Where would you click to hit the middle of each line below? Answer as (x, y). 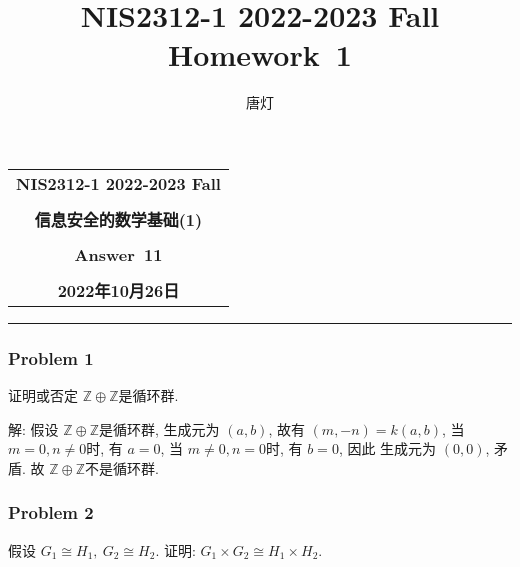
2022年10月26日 (118, 290)
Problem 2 (51, 512)
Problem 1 (51, 357)
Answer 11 (118, 254)
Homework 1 (260, 54)
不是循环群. (122, 467)
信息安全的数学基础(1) (118, 219)
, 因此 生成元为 (387, 448)
